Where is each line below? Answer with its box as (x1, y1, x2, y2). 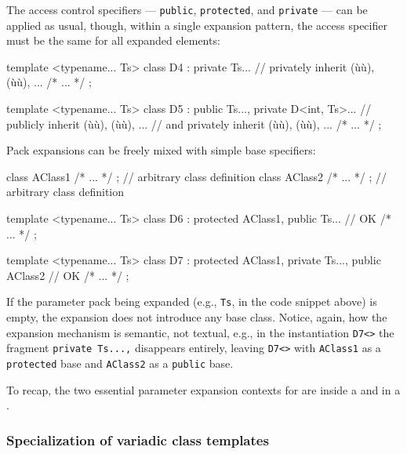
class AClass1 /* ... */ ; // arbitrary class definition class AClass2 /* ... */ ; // (6, 168, 387, 184)
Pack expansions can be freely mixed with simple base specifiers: (6, 142, 316, 158)
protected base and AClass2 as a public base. (6, 354, 234, 371)
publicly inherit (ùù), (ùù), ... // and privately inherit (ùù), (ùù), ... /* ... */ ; (6, 115, 382, 132)
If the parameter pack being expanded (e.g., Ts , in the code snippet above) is (6, 293, 377, 310)
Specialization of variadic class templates (6, 430, 269, 449)
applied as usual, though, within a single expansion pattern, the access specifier (6, 16, 387, 33)
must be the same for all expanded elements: (6, 32, 220, 49)
